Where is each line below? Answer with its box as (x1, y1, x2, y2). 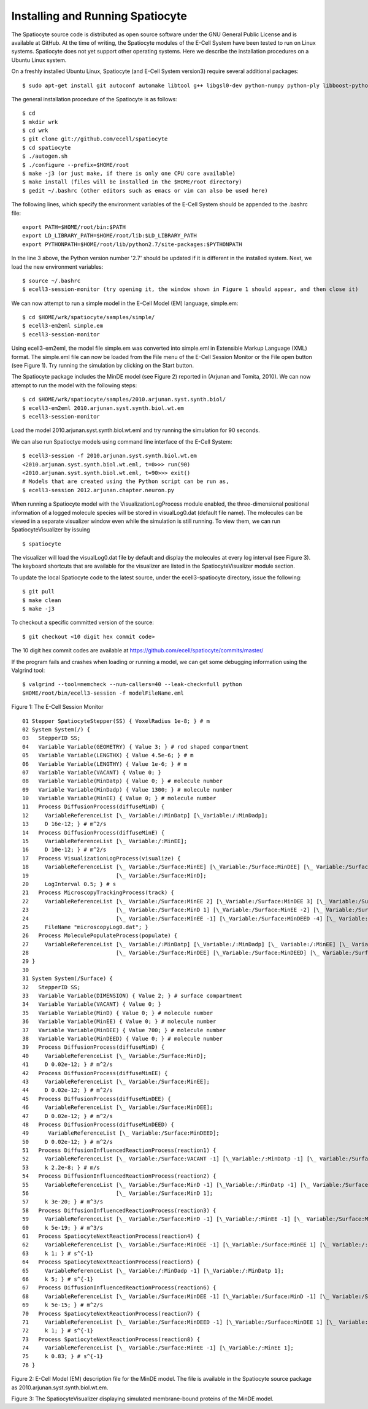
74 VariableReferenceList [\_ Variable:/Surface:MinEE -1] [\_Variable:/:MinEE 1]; (22, 1345, 294, 1351)
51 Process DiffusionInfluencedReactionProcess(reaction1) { (22, 1147, 217, 1154)
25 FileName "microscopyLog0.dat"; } (22, 924, 148, 930)
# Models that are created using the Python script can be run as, (22, 478, 229, 485)
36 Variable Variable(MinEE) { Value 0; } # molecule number (22, 1018, 217, 1025)
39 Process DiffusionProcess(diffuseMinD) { (22, 1044, 165, 1051)
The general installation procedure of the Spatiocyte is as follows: (11, 95, 177, 102)
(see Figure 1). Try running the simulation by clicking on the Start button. (11, 362, 194, 369)
